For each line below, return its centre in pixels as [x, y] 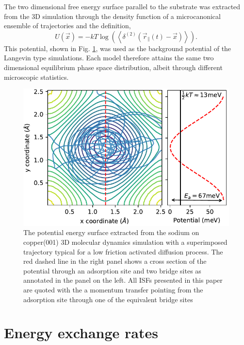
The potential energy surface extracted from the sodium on [111, 232]
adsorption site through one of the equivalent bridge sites [108, 299]
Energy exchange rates [81, 333]
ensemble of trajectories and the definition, [67, 26]
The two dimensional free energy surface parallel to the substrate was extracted [122, 6]
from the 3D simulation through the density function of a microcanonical [112, 16]
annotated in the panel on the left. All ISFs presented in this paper [123, 280]
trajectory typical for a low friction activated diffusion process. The [123, 251]
